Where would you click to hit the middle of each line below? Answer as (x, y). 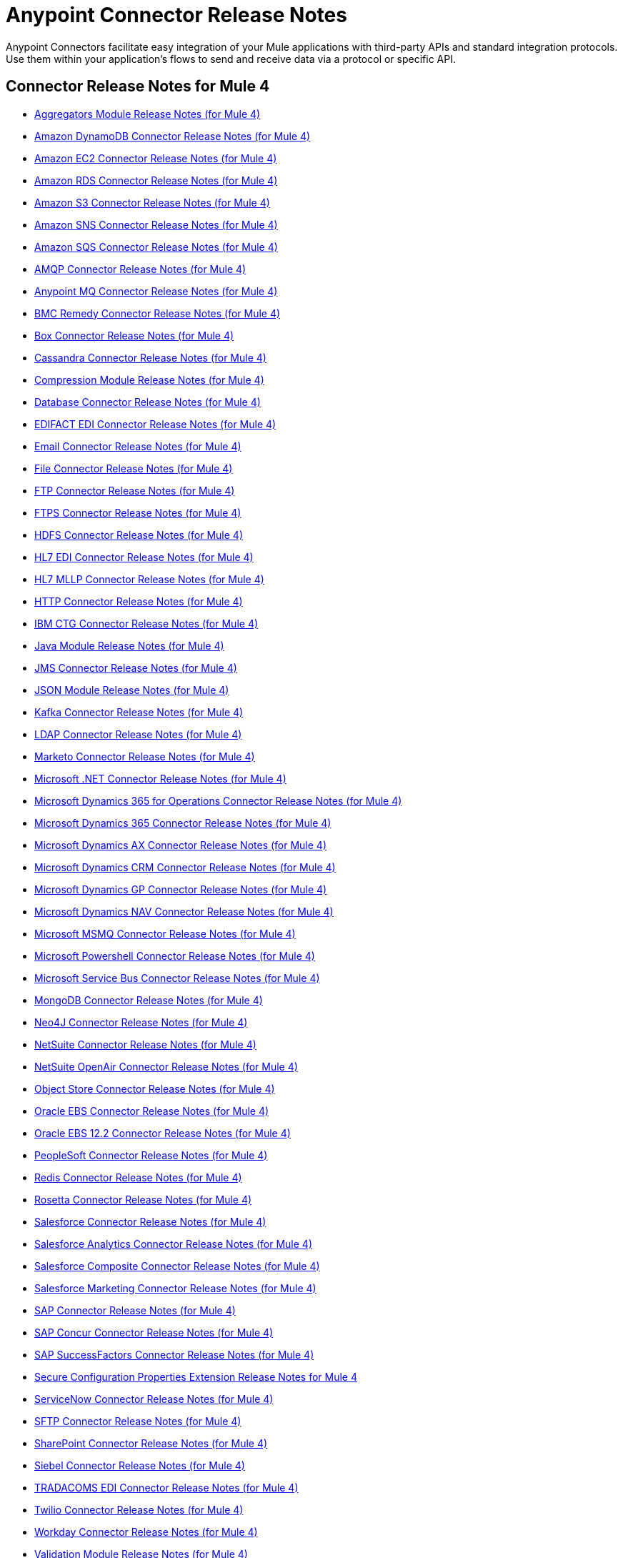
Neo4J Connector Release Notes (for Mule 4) (141, 1022)
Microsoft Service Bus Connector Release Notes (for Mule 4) (177, 978)
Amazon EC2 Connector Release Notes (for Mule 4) (156, 158)
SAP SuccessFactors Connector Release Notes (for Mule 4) (174, 1354)
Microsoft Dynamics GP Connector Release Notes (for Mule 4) (181, 889)
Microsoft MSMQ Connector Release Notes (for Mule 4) (165, 933)
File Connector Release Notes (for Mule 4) (134, 468)
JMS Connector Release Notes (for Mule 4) (136, 668)
